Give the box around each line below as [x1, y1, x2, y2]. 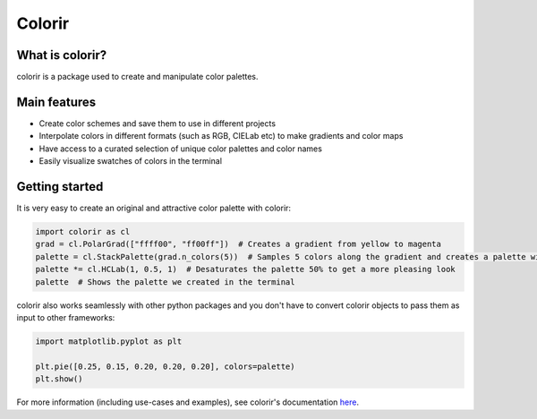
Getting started [16, 179, 104, 194]
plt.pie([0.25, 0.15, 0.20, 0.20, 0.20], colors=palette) [35, 361, 295, 372]
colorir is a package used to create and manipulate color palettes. [16, 72, 259, 82]
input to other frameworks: [16, 312, 115, 322]
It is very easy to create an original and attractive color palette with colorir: [16, 202, 291, 214]
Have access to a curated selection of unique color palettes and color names [38, 143, 322, 154]
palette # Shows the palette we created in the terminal [35, 277, 295, 286]
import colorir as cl [35, 227, 131, 237]
